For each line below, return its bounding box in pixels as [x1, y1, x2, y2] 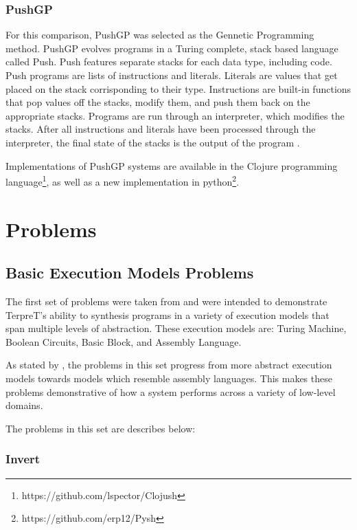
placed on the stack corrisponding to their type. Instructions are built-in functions [5, 81, 352, 96]
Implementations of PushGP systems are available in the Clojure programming [5, 158, 338, 173]
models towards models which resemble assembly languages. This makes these [5, 371, 332, 385]
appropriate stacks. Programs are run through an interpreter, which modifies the [5, 108, 345, 122]
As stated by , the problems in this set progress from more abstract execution [5, 357, 332, 372]
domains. [5, 398, 43, 412]
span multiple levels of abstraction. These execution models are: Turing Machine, [5, 321, 347, 335]
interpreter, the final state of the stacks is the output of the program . [5, 135, 300, 149]
